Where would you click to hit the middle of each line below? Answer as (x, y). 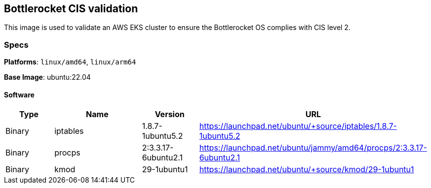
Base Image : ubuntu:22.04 (47, 77)
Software (19, 94)
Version (170, 114)
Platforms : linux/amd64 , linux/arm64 (70, 62)
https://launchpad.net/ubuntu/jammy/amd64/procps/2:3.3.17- (313, 148)
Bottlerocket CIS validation (71, 9)
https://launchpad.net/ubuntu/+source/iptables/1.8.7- (298, 126)
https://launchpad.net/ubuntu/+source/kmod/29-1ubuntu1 (307, 170)
